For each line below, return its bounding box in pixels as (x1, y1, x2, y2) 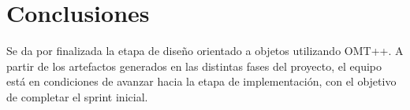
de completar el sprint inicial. (6, 88, 148, 104)
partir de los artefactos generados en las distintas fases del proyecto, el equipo (6, 57, 382, 74)
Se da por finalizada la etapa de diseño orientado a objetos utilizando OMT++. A (6, 42, 404, 59)
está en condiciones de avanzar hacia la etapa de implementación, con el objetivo (6, 73, 397, 90)
